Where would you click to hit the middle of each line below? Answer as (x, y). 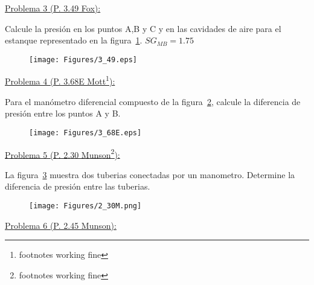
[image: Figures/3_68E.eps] (85, 133)
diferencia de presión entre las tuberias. (78, 186)
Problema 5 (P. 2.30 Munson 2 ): (62, 153)
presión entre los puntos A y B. (63, 113)
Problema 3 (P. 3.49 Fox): (53, 8)
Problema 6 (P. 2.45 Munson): (61, 225)
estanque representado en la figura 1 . (74, 40)
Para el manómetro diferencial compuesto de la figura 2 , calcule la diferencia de (153, 101)
